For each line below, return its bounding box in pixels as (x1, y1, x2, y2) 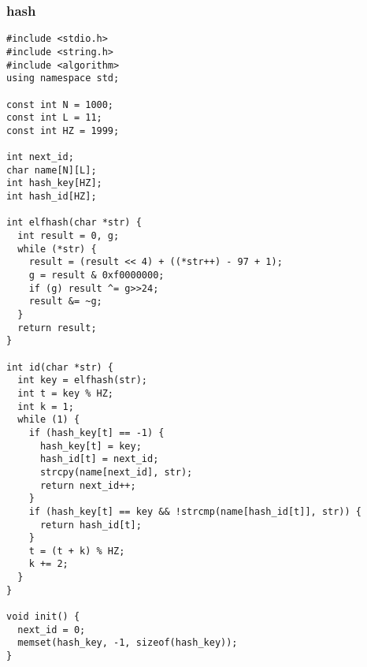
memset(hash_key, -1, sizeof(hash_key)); (17, 637, 238, 649)
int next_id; (6, 151, 74, 163)
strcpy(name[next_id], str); (39, 466, 193, 478)
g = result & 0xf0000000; (28, 270, 165, 281)
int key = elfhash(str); (17, 374, 147, 386)
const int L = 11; (6, 112, 102, 124)
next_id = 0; (17, 624, 86, 635)
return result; (17, 322, 97, 333)
